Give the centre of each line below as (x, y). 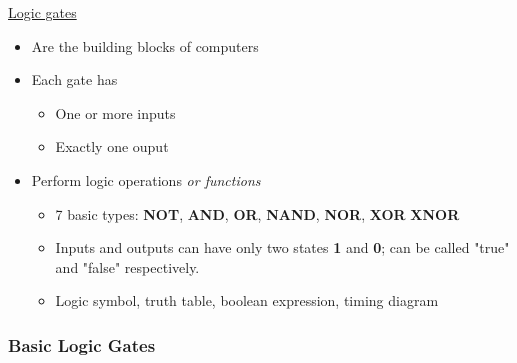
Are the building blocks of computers (145, 45)
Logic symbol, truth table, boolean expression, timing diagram (247, 300)
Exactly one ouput (112, 146)
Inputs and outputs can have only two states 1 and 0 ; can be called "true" (282, 247)
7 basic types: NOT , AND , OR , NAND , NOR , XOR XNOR (257, 213)
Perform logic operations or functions (146, 179)
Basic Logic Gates (82, 344)
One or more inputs (115, 112)
